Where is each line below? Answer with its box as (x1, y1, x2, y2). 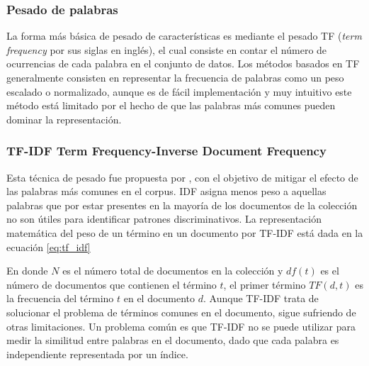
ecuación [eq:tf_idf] (6, 239, 91, 254)
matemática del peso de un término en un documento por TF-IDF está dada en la (6, 225, 363, 240)
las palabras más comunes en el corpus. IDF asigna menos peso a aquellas (6, 184, 327, 199)
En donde (6, 263, 48, 278)
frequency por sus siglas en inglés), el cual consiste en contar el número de (6, 42, 327, 57)
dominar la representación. (6, 111, 122, 126)
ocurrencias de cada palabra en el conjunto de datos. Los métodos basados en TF (6, 56, 360, 71)
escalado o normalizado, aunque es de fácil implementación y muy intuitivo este (6, 84, 352, 99)
